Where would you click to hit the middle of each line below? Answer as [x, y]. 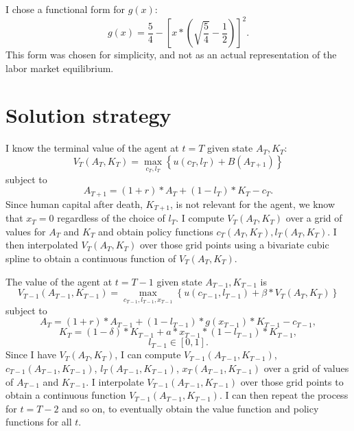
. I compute [200, 218]
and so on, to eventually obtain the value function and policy [190, 408]
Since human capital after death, [74, 203]
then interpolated [42, 245]
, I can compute [148, 354]
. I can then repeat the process [284, 395]
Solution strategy [88, 115]
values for [26, 231]
